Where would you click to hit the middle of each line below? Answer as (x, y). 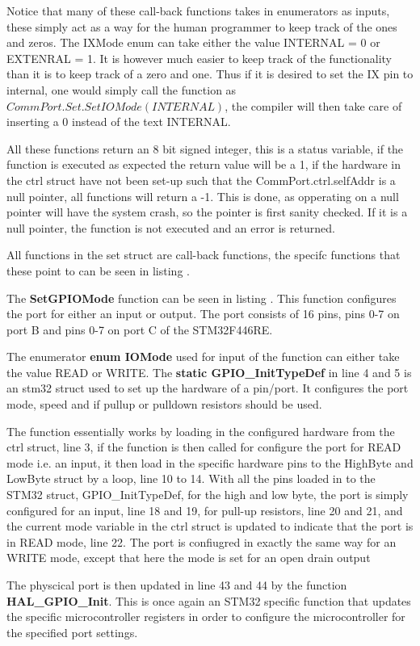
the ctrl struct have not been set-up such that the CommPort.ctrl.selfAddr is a (201, 180)
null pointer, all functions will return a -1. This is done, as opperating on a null (203, 196)
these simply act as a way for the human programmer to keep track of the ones (202, 26)
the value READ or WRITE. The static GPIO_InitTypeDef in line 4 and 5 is (209, 372)
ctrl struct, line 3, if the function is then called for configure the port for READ (204, 447)
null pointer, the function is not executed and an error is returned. (171, 227)
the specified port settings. (72, 632)
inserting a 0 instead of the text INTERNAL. (119, 122)
